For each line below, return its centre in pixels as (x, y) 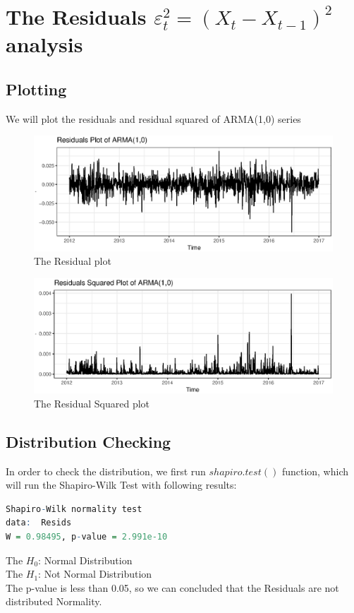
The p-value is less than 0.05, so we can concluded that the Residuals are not (172, 587)
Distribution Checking (88, 441)
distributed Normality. (54, 601)
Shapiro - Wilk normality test (74, 509)
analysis (44, 44)
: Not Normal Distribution (95, 574)
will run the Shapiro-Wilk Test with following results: (121, 485)
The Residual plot (73, 261)
